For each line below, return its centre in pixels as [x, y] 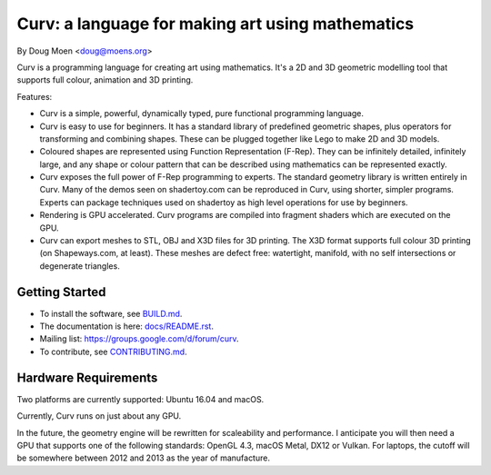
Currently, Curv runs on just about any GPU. [99, 416]
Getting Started [61, 292]
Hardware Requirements [87, 377]
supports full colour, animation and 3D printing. [105, 80]
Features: [35, 96]
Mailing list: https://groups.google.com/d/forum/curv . [139, 339]
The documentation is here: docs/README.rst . [126, 326]
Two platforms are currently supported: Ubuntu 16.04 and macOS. [140, 399]
